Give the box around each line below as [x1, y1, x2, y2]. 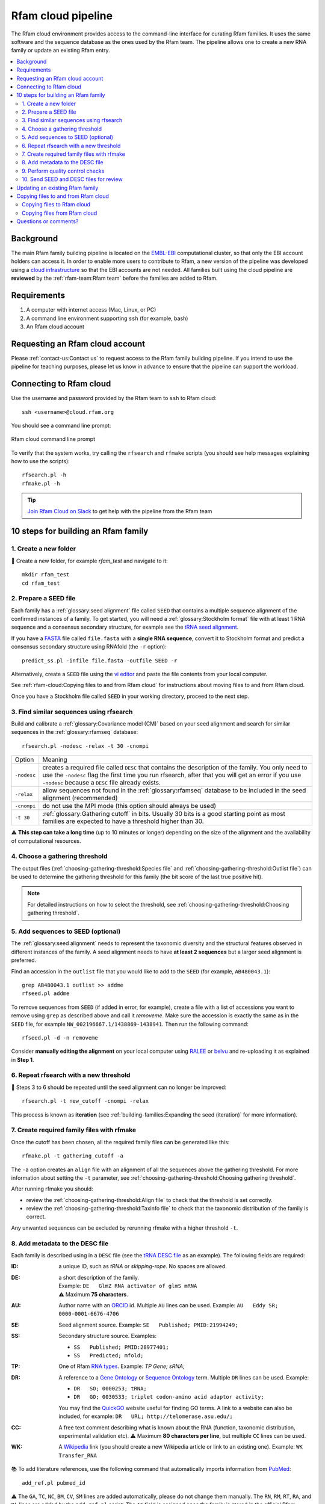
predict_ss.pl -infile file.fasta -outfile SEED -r [22, 657, 178, 664]
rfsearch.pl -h [22, 472, 67, 478]
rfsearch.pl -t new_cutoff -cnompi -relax [22, 1098, 149, 1105]
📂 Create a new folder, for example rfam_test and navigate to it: [11, 557, 168, 564]
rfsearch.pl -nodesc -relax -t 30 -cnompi [22, 742, 149, 749]
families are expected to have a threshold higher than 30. [42, 817, 204, 825]
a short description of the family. [58, 1274, 140, 1281]
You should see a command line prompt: [11, 422, 111, 429]
